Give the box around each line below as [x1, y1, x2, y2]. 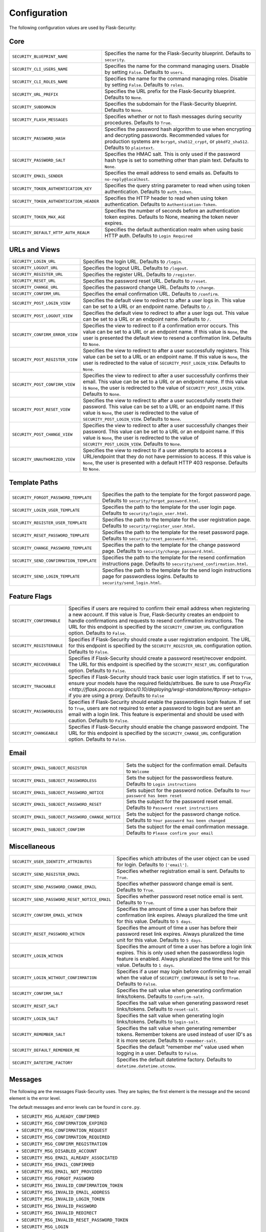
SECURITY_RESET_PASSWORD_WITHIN [12, 931, 85, 936]
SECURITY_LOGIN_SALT [12, 1016, 59, 1021]
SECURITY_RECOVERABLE [12, 662, 61, 667]
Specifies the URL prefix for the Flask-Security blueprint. [104, 88, 236, 95]
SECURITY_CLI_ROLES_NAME [12, 79, 68, 84]
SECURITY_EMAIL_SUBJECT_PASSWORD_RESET [12, 802, 102, 807]
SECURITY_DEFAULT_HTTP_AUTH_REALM [12, 230, 90, 235]
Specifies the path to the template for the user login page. [102, 504, 236, 511]
